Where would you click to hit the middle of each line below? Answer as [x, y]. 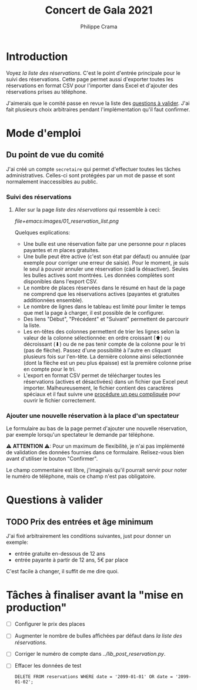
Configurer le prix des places [50, 624]
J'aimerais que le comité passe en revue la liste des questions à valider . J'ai [98, 103]
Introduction [37, 56]
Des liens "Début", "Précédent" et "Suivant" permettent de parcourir [106, 319]
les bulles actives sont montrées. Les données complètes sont [99, 275]
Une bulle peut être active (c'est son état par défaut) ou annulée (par [107, 256]
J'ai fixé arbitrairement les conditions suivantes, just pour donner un [89, 536]
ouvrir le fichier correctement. [60, 400]
